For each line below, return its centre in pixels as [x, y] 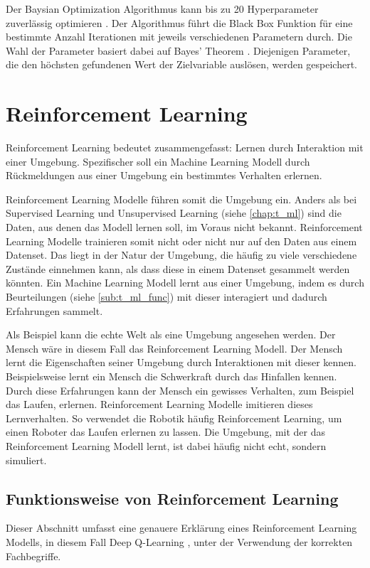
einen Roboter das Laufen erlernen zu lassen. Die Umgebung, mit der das [166, 432]
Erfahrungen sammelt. [54, 310]
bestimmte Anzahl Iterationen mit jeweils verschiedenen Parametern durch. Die [179, 37]
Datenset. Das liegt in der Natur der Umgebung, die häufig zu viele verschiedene [181, 255]
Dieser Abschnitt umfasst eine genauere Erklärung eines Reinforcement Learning [181, 528]
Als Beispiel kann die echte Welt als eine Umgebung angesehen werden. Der [171, 334]
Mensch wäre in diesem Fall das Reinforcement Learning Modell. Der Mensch [174, 348]
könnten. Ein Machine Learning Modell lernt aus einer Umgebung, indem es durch [185, 283]
